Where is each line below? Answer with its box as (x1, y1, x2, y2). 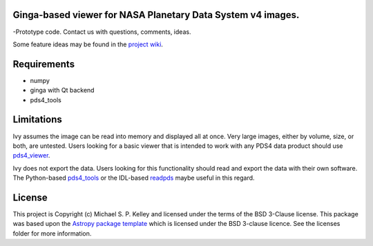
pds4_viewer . (12, 151, 50, 160)
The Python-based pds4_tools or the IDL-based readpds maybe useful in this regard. (12, 173, 255, 182)
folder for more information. (12, 229, 92, 238)
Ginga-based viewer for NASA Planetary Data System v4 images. (12, 9, 300, 21)
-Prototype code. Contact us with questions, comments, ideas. (12, 28, 191, 36)
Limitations (12, 114, 62, 126)
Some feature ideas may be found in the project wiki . (12, 40, 164, 48)
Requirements (12, 58, 75, 70)
